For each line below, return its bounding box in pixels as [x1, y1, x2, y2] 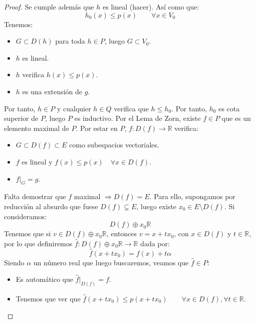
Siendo [4, 257, 25, 267]
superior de [4, 113, 39, 123]
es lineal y [22, 156, 53, 167]
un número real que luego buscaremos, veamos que [33, 257, 189, 267]
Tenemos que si [4, 228, 51, 239]
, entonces [106, 228, 137, 239]
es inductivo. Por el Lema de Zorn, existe [74, 113, 201, 123]
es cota [218, 103, 240, 113]
